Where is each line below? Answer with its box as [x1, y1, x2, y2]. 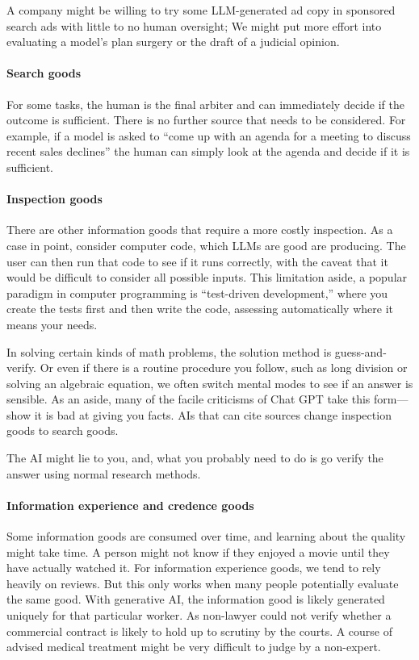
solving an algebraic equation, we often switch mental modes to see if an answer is [6, 374, 413, 391]
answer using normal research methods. [6, 465, 201, 482]
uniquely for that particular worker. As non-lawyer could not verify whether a [6, 607, 392, 624]
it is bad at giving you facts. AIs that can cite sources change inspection [34, 406, 392, 423]
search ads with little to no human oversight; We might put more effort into [6, 17, 382, 34]
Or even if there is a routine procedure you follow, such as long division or [40, 359, 408, 376]
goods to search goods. [6, 422, 119, 439]
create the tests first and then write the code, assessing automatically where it [6, 300, 393, 317]
